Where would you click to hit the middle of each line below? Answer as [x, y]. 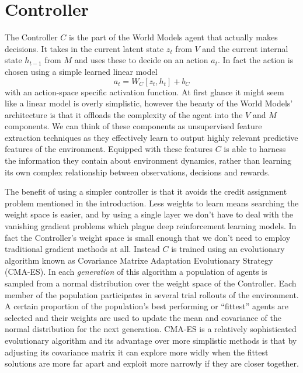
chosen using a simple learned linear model [81, 71]
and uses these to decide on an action [141, 60]
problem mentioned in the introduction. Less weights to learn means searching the [152, 203]
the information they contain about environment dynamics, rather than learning [148, 160]
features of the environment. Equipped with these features [109, 149]
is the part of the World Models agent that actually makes [173, 37]
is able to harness [255, 149]
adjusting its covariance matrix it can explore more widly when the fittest [137, 352]
